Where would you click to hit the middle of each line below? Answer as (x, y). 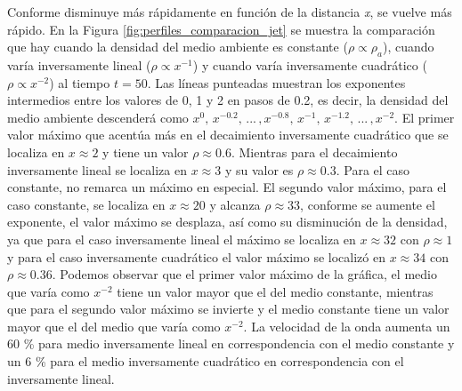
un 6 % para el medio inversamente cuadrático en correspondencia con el (206, 361)
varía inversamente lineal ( (79, 64)
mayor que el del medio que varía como (114, 326)
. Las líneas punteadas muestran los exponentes (276, 82)
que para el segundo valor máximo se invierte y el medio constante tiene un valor (228, 309)
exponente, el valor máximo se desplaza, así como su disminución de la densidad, (227, 222)
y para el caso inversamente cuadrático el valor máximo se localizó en (196, 256)
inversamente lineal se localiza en (97, 169)
